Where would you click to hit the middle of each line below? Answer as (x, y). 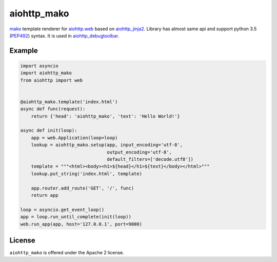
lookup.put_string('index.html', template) (86, 174)
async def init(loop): (49, 130)
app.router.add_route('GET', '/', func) (83, 188)
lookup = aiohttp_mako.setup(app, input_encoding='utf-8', (107, 145)
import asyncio (39, 66)
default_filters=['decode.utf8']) (150, 160)
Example (24, 51)
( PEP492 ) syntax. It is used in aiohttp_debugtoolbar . (64, 35)
